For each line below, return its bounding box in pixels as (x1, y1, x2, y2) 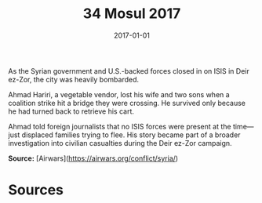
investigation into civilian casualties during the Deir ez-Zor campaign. (8, 138, 233, 147)
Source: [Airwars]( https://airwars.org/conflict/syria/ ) (8, 154, 179, 163)
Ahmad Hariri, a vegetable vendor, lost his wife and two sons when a (8, 89, 230, 99)
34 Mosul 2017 (82, 5, 181, 23)
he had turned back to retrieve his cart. (8, 107, 135, 116)
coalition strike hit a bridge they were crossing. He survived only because (8, 98, 246, 107)
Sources (8, 181, 64, 199)
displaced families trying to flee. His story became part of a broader (21, 130, 241, 140)
